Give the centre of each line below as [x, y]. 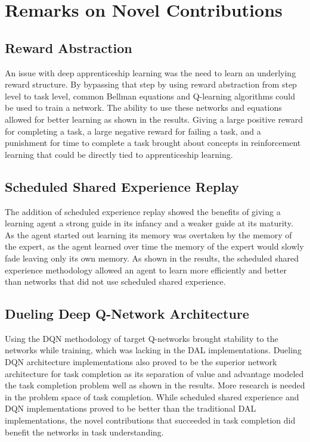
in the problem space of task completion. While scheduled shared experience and [152, 396]
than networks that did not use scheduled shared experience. [115, 281]
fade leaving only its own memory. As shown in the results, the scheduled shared [152, 258]
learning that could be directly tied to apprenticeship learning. [119, 154]
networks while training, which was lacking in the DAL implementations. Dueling [153, 350]
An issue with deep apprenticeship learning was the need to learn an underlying [151, 72]
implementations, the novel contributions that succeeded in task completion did [150, 420]
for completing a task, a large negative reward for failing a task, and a [133, 131]
